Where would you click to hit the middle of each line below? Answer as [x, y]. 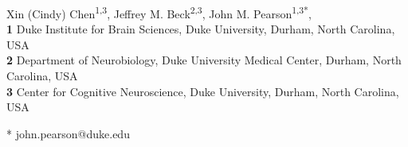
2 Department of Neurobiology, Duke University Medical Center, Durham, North [204, 60]
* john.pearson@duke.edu [68, 133]
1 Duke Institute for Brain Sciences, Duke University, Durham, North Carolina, [201, 29]
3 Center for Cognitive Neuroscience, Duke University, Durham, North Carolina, [203, 91]
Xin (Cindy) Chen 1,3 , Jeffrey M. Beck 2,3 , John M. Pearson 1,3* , [159, 12]
